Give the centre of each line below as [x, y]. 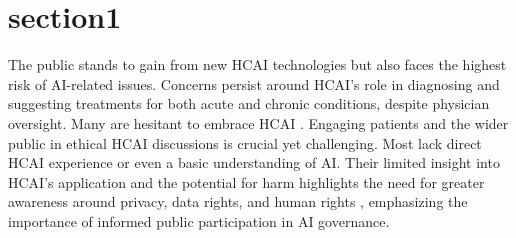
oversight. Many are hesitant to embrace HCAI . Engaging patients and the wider [258, 122]
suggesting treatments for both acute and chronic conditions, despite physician [249, 103]
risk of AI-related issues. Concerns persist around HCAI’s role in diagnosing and [254, 83]
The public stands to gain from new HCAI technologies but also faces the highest [257, 64]
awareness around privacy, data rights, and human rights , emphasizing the [238, 201]
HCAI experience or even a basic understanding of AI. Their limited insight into [254, 162]
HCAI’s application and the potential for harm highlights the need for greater [246, 181]
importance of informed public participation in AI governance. [199, 220]
